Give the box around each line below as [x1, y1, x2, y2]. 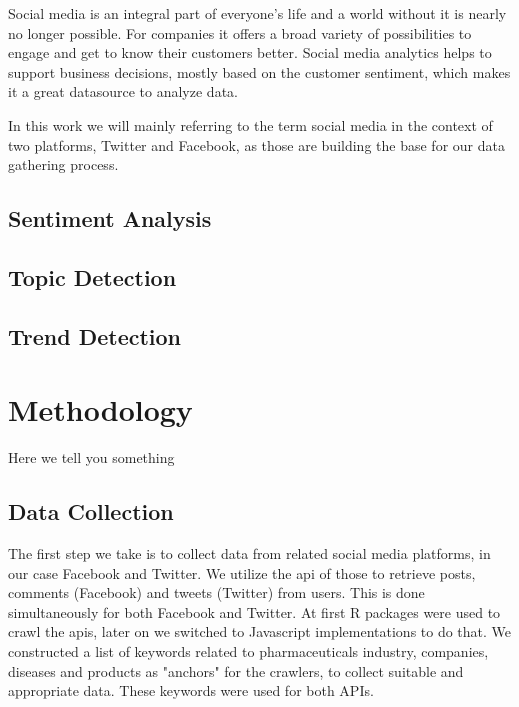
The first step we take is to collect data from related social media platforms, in [8, 543, 491, 564]
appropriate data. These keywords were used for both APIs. [8, 680, 374, 701]
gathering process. [8, 154, 119, 175]
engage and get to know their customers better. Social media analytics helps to [8, 42, 492, 63]
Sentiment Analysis [8, 203, 212, 234]
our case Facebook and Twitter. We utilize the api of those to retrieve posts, [8, 562, 476, 583]
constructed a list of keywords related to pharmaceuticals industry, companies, [8, 640, 489, 661]
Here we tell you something [8, 447, 175, 468]
